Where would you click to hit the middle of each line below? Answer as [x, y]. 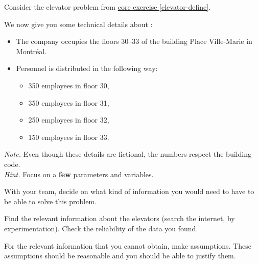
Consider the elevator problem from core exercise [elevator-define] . [108, 7]
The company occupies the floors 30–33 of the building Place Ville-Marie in [134, 41]
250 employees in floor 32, [69, 120]
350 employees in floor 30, [69, 85]
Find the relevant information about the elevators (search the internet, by [120, 218]
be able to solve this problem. [51, 201]
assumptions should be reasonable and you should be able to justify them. [120, 256]
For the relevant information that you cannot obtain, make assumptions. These [128, 245]
